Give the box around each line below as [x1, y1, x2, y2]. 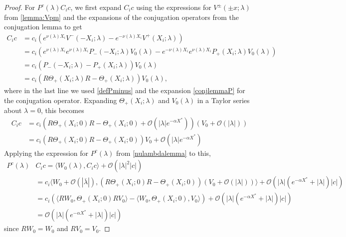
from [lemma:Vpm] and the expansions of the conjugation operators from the [4, 11, 239, 22]
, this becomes [40, 105, 84, 115]
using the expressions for [136, 2, 211, 12]
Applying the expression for [4, 147, 89, 158]
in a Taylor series [197, 95, 250, 105]
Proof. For [4, 2, 35, 12]
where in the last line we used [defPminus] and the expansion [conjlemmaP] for [4, 85, 245, 95]
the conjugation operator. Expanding [4, 95, 117, 105]
